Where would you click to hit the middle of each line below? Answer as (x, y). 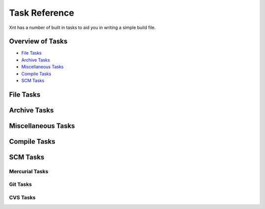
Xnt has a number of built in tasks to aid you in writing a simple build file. (82, 27)
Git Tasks (20, 184)
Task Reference (42, 13)
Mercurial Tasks (29, 171)
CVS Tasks (22, 197)
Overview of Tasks (38, 41)
